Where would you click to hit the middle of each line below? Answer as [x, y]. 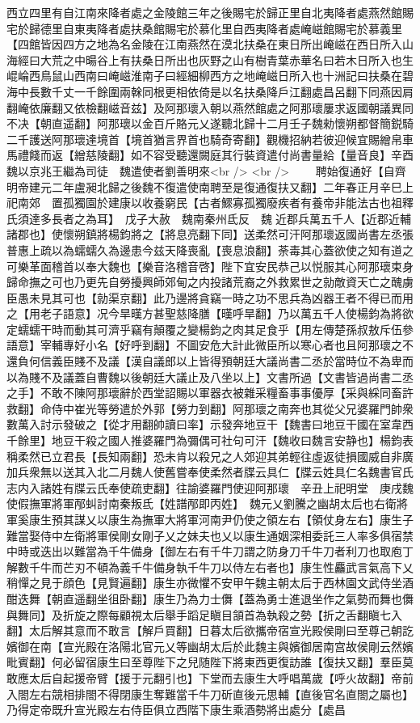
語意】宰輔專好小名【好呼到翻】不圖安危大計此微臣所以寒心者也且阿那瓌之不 [210, 345]
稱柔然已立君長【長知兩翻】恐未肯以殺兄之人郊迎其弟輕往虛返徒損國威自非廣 [210, 456]
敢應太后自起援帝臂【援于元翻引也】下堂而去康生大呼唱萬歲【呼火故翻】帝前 [210, 677]
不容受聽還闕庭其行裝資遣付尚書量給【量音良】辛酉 [277, 155]
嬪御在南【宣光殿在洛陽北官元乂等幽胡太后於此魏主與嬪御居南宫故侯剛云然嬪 [210, 646]
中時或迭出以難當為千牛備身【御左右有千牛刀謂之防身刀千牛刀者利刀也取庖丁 [210, 551]
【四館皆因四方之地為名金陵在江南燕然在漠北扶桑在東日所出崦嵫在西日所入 [204, 44]
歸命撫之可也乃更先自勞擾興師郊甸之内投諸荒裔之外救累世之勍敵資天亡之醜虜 [210, 282]
